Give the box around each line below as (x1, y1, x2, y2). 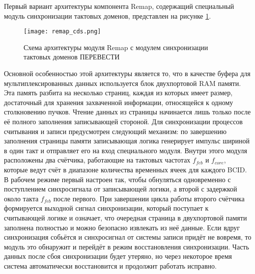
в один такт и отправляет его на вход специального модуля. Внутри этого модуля (4, 145, 248, 155)
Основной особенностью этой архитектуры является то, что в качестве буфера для (4, 68, 251, 79)
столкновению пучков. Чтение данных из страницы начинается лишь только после (4, 107, 251, 117)
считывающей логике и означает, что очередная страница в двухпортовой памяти (4, 212, 247, 222)
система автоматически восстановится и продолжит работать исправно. (4, 260, 217, 271)
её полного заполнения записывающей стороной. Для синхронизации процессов (4, 116, 243, 126)
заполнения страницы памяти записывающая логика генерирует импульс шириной (4, 136, 250, 146)
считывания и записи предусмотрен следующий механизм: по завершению (4, 126, 227, 136)
